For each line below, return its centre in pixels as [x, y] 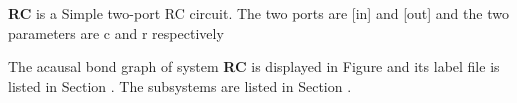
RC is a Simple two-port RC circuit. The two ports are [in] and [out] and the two [258, 13]
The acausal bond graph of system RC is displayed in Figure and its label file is [254, 66]
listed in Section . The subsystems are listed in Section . [180, 85]
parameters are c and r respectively [116, 32]
